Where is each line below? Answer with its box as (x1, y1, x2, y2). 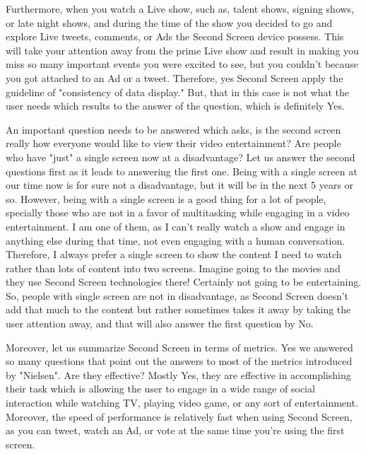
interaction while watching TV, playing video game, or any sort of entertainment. (6, 395, 358, 410)
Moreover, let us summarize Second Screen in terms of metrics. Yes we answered (6, 339, 353, 354)
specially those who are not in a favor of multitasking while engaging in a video (6, 205, 350, 220)
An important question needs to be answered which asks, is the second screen (6, 122, 341, 136)
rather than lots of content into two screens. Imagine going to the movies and (6, 260, 341, 275)
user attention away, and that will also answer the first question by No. (6, 316, 314, 331)
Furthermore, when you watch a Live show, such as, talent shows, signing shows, (6, 1, 355, 16)
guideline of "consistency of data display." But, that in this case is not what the (6, 84, 349, 99)
